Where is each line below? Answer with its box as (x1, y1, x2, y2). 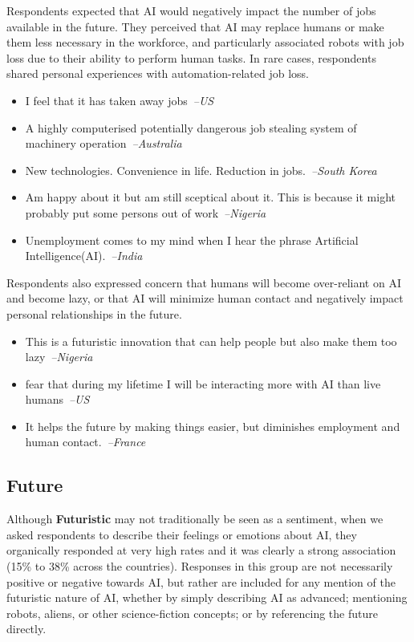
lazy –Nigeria (25, 348, 93, 365)
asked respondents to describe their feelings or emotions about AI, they (6, 526, 357, 542)
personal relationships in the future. (6, 305, 182, 322)
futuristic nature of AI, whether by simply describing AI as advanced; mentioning (6, 589, 408, 606)
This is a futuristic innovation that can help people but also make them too (25, 332, 397, 349)
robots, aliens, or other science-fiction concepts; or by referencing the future (6, 604, 378, 621)
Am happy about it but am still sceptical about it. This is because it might (25, 189, 396, 205)
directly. (6, 620, 47, 637)
